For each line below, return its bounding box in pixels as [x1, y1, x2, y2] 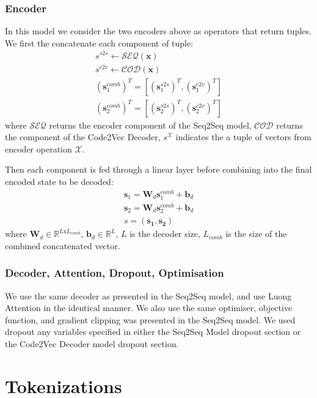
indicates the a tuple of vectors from [175, 130, 312, 143]
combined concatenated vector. [5, 239, 120, 252]
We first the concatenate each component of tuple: [5, 36, 194, 49]
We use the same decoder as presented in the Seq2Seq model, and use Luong [5, 289, 292, 302]
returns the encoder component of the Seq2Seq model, [49, 118, 252, 131]
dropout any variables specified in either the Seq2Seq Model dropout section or [5, 325, 301, 338]
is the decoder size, [129, 227, 200, 240]
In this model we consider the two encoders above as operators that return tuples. [5, 24, 312, 37]
